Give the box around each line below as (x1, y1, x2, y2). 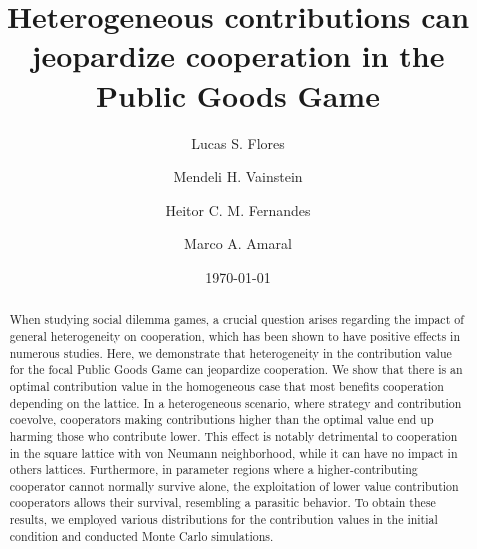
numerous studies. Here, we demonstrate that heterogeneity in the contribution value (9, 344, 452, 361)
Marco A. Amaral (184, 233, 292, 254)
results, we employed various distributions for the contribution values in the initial (9, 511, 438, 528)
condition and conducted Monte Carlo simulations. (9, 527, 274, 544)
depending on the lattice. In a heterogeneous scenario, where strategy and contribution (9, 394, 462, 411)
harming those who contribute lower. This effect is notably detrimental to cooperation (9, 427, 458, 444)
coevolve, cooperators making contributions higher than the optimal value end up (9, 411, 434, 428)
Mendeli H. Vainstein (173, 166, 303, 187)
